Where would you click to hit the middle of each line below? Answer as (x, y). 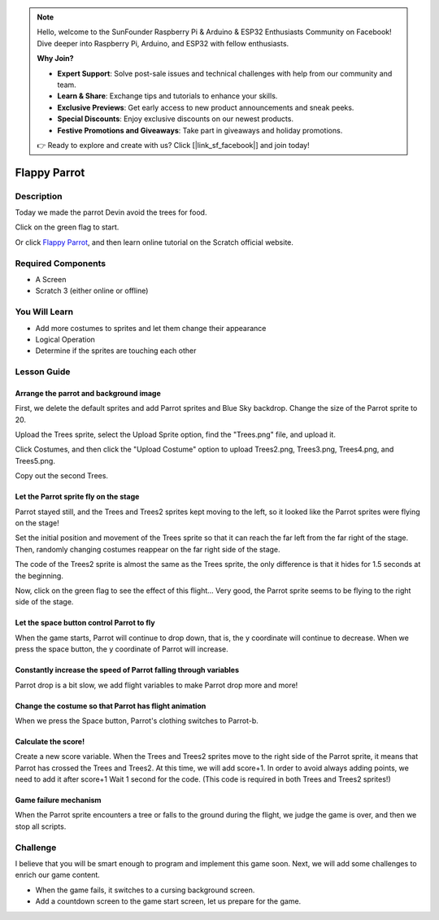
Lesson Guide (43, 372)
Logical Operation (65, 339)
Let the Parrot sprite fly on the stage (77, 497)
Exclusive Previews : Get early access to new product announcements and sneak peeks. (206, 107)
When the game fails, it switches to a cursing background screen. (145, 890)
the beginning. (39, 576)
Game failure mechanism (58, 800)
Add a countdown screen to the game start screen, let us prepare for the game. (168, 901)
